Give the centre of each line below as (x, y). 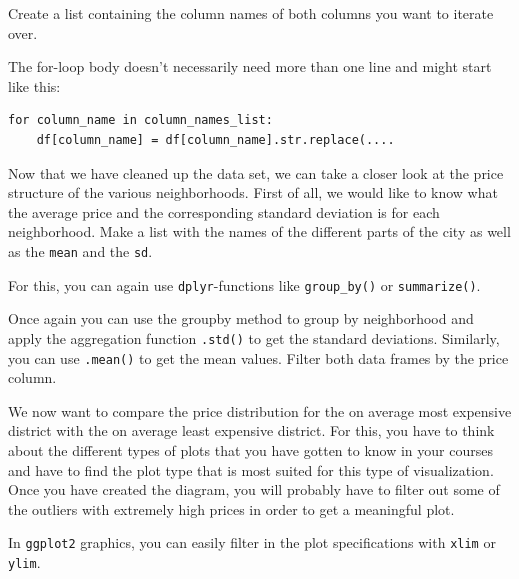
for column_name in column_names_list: (140, 120)
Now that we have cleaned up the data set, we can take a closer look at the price (256, 172)
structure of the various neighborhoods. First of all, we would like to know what (253, 192)
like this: (34, 85)
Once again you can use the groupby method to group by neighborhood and (241, 318)
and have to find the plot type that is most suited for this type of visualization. (251, 469)
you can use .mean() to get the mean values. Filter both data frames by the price (258, 357)
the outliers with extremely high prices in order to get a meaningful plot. (231, 508)
